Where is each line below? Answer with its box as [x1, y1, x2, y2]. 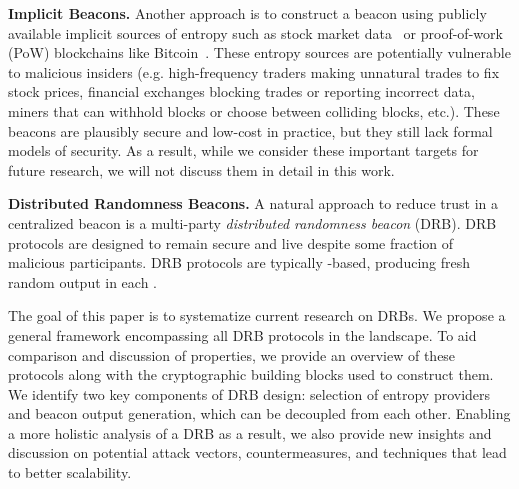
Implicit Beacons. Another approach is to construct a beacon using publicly [8, 3, 487, 23]
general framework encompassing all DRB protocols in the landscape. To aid [8, 324, 477, 345]
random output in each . [8, 271, 158, 292]
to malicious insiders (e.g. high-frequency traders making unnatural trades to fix [8, 61, 500, 82]
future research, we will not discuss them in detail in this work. [8, 159, 395, 180]
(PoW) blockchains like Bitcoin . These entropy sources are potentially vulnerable [8, 42, 511, 63]
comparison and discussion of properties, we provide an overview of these [8, 344, 456, 365]
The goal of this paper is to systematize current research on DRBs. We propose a [8, 305, 506, 326]
